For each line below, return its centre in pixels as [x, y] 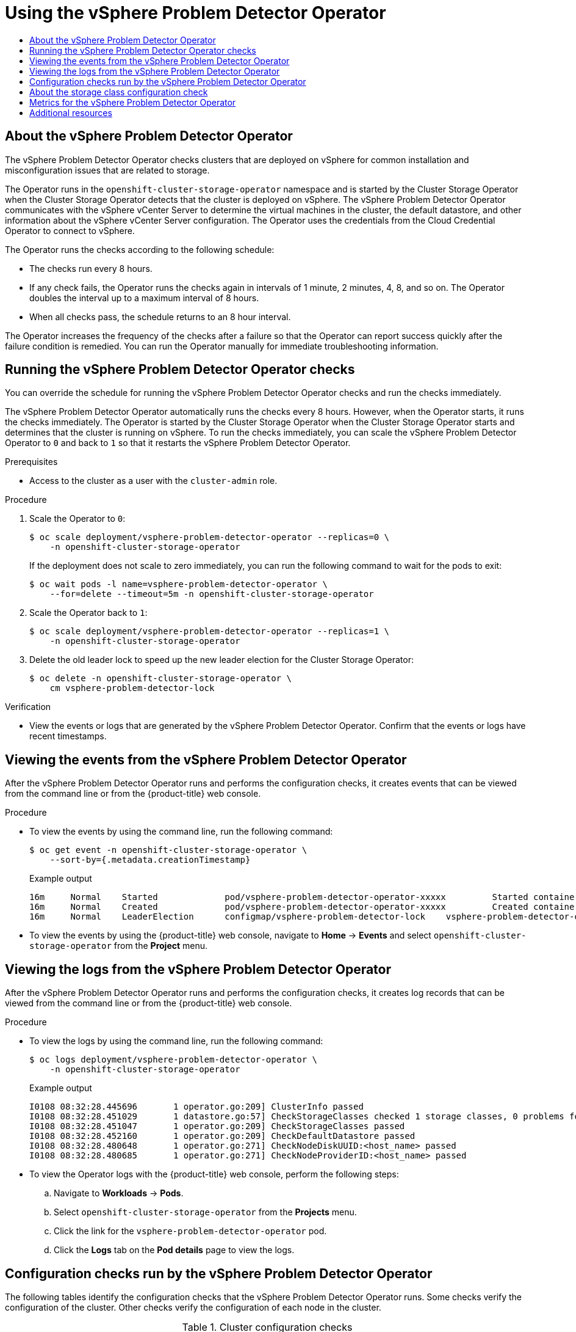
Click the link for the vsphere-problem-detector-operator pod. [190, 1231]
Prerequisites [31, 462]
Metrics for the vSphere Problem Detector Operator [133, 102]
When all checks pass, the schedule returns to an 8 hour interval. [160, 317]
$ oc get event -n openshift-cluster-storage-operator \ [168, 850]
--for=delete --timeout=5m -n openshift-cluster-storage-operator [212, 594]
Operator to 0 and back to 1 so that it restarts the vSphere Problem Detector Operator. [178, 443]
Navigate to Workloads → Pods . [119, 1193]
